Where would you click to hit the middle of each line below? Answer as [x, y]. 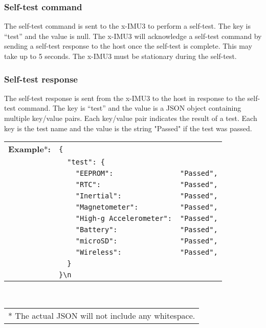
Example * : [29, 149]
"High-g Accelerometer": [124, 219]
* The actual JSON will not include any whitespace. [102, 315]
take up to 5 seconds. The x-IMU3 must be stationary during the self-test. [120, 56]
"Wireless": [98, 252]
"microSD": [96, 241]
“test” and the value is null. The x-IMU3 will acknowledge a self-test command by [133, 36]
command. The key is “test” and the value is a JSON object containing [130, 108]
